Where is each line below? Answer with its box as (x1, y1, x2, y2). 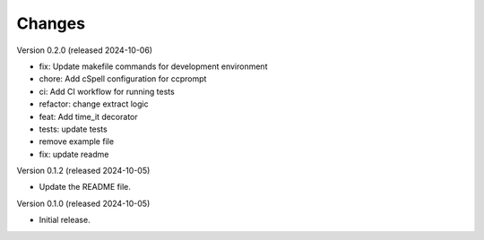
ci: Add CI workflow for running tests (39, 86, 175, 97)
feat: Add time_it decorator (39, 111, 138, 122)
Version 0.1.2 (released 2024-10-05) (16, 166, 151, 176)
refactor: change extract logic (39, 99, 149, 109)
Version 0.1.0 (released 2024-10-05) (16, 198, 151, 209)
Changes (16, 13, 85, 33)
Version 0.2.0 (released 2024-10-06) (16, 45, 152, 56)
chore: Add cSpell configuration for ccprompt (39, 73, 207, 84)
